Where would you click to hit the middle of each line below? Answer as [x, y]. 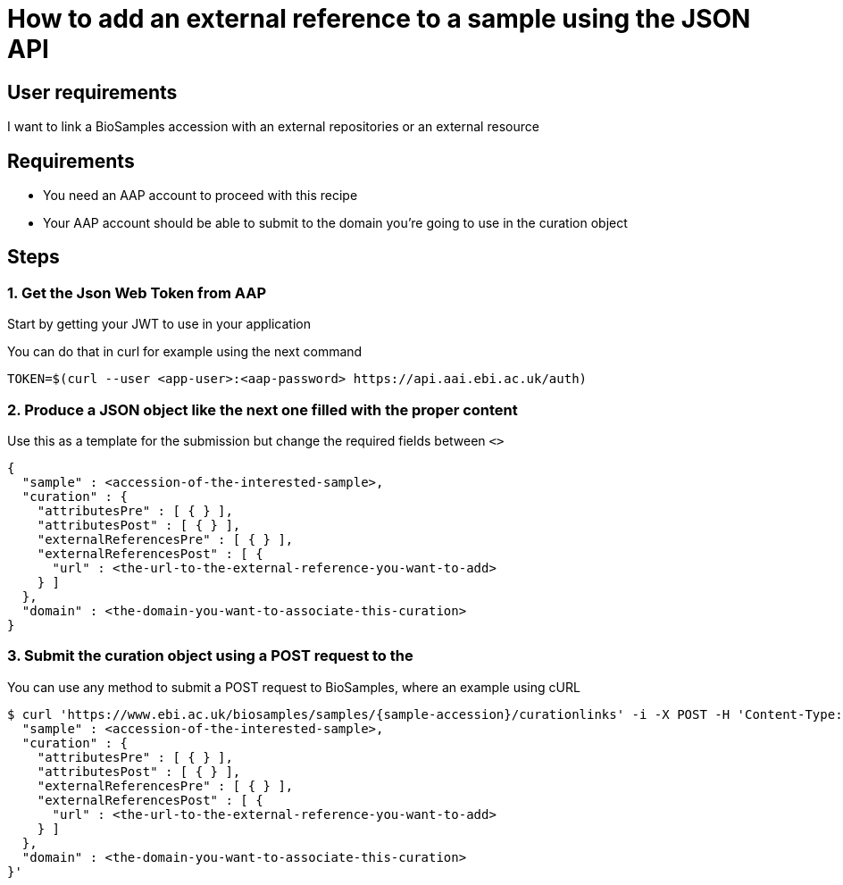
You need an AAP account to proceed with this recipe [200, 196]
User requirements [92, 92]
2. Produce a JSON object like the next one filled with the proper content [263, 409]
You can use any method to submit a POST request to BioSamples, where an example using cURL [294, 687]
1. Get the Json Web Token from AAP [137, 292]
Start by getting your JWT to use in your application [159, 324]
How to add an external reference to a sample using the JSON [379, 19]
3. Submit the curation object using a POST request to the [210, 656]
